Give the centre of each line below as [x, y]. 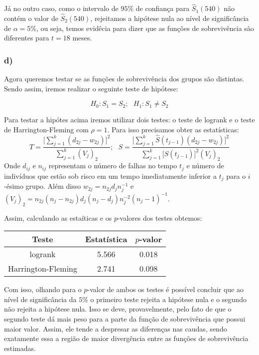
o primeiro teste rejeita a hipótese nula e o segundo [168, 299]
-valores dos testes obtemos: [160, 217]
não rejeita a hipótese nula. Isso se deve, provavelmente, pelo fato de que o [118, 309]
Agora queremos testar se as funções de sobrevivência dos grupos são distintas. [124, 79]
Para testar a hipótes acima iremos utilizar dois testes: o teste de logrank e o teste [129, 120]
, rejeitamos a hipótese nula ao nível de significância [170, 18]
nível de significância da [40, 299]
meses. [82, 38]
